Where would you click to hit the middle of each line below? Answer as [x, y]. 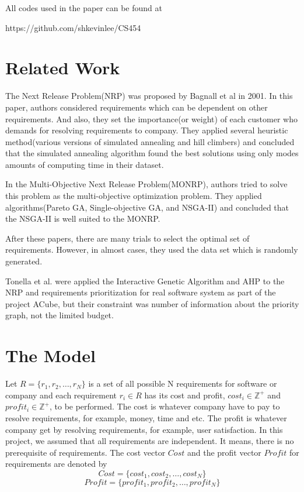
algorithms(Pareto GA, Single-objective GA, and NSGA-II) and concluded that [147, 207]
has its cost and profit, [185, 395]
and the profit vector [224, 452]
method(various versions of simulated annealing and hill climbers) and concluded [150, 141]
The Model [50, 355]
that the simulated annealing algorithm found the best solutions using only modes [152, 153]
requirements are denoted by [56, 464]
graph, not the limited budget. [60, 315]
